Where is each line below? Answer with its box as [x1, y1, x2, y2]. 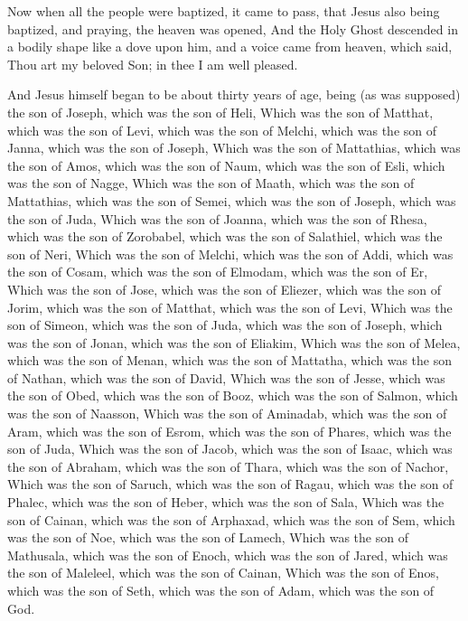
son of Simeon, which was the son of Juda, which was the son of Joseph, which [7, 315, 443, 334]
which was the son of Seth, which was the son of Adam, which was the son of [7, 581, 435, 599]
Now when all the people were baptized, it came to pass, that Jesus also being [7, 2, 440, 20]
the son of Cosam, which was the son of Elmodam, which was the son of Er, [7, 262, 428, 281]
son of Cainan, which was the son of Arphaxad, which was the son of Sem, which [7, 510, 455, 529]
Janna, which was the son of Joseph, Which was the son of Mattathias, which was [7, 138, 461, 157]
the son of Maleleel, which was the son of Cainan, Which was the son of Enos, [7, 563, 439, 582]
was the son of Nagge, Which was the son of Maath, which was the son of [7, 174, 415, 193]
